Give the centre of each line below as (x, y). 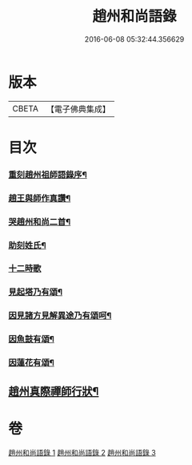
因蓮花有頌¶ (31, 363)
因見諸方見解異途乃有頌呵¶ (60, 316)
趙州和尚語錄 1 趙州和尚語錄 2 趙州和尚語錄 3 (82, 452)
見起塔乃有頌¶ (35, 292)
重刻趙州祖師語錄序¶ (48, 175)
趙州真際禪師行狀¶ (54, 391)
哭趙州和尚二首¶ (40, 221)
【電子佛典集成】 (78, 109)
